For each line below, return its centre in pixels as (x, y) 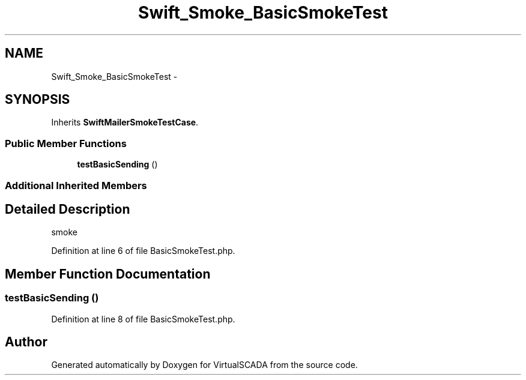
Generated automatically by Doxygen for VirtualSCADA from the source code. (204, 365)
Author (26, 342)
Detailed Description (68, 209)
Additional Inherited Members (76, 185)
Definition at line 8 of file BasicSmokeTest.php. (143, 319)
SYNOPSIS (38, 100)
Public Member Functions (66, 143)
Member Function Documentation (108, 274)
